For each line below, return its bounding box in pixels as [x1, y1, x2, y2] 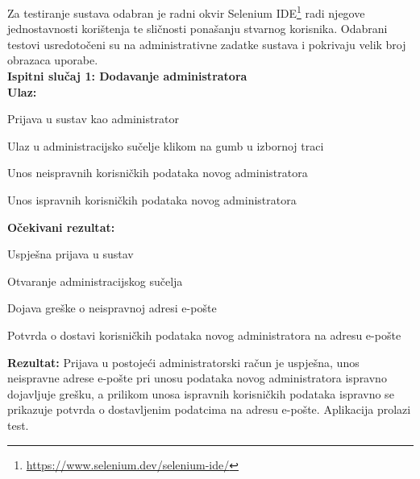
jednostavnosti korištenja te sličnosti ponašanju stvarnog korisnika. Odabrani [7, 20, 388, 37]
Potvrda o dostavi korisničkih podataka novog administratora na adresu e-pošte [7, 326, 401, 343]
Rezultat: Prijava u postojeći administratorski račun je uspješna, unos [7, 353, 360, 370]
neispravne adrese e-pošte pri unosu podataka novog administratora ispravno [7, 370, 387, 386]
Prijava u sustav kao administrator [7, 110, 179, 127]
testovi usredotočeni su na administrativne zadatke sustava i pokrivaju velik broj [7, 35, 406, 52]
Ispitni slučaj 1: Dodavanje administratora [7, 68, 247, 85]
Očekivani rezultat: [7, 218, 115, 235]
